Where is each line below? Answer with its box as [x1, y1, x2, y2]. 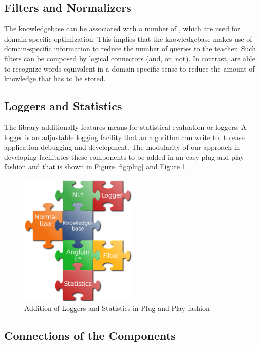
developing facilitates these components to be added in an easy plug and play [4, 151, 244, 162]
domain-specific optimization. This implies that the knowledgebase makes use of [4, 33, 252, 44]
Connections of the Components [4, 328, 176, 343]
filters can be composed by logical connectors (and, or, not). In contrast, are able [4, 53, 255, 63]
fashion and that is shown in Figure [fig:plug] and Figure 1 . [4, 161, 188, 172]
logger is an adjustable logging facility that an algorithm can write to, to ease [4, 131, 245, 142]
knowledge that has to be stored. [4, 73, 106, 84]
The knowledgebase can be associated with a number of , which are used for [4, 23, 240, 34]
